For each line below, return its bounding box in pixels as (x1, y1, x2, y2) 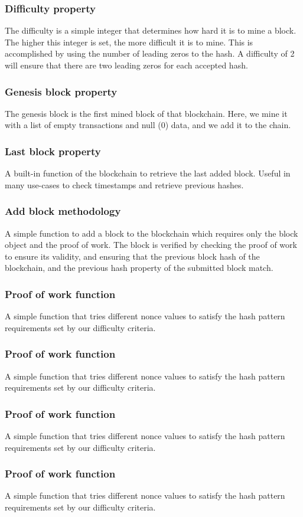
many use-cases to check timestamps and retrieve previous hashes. (5, 178, 244, 191)
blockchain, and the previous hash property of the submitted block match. (5, 261, 273, 274)
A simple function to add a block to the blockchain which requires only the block (5, 227, 298, 239)
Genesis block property (5, 84, 118, 99)
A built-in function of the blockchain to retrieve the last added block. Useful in (5, 167, 291, 179)
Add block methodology (5, 204, 121, 218)
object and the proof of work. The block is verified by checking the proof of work (5, 238, 297, 251)
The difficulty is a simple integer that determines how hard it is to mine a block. (5, 24, 297, 37)
